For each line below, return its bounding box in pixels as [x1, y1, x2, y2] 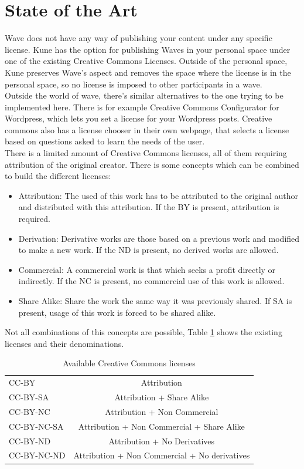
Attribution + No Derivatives [108, 434, 215, 447]
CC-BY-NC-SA [9, 420, 64, 432]
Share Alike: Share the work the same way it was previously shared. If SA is [18, 295, 292, 306]
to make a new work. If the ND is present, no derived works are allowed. [18, 244, 279, 256]
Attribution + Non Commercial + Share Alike [78, 420, 245, 432]
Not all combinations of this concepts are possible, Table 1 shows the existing [5, 326, 282, 338]
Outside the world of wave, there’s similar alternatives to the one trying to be [5, 89, 283, 102]
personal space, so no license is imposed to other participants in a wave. [5, 77, 262, 90]
